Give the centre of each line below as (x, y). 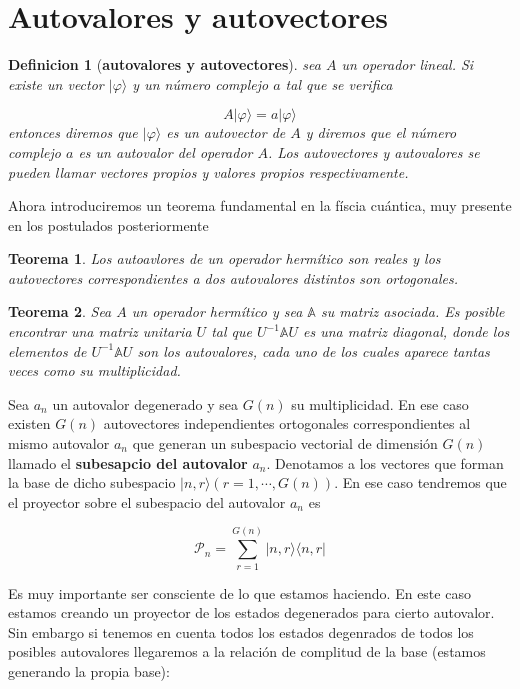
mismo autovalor (59, 443)
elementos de (47, 350)
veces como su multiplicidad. (94, 370)
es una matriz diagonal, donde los (406, 331)
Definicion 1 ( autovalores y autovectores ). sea (164, 64)
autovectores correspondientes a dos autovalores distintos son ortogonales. (233, 277)
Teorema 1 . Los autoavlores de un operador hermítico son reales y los (224, 258)
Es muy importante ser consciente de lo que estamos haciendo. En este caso (239, 592)
